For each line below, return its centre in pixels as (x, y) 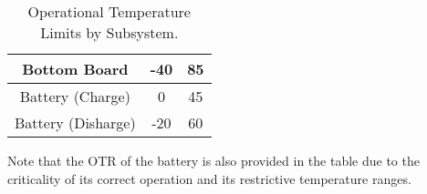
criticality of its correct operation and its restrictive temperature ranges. (209, 178)
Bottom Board (75, 69)
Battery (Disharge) (75, 123)
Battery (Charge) (75, 96)
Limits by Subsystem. (109, 32)
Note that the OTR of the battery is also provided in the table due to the (213, 160)
